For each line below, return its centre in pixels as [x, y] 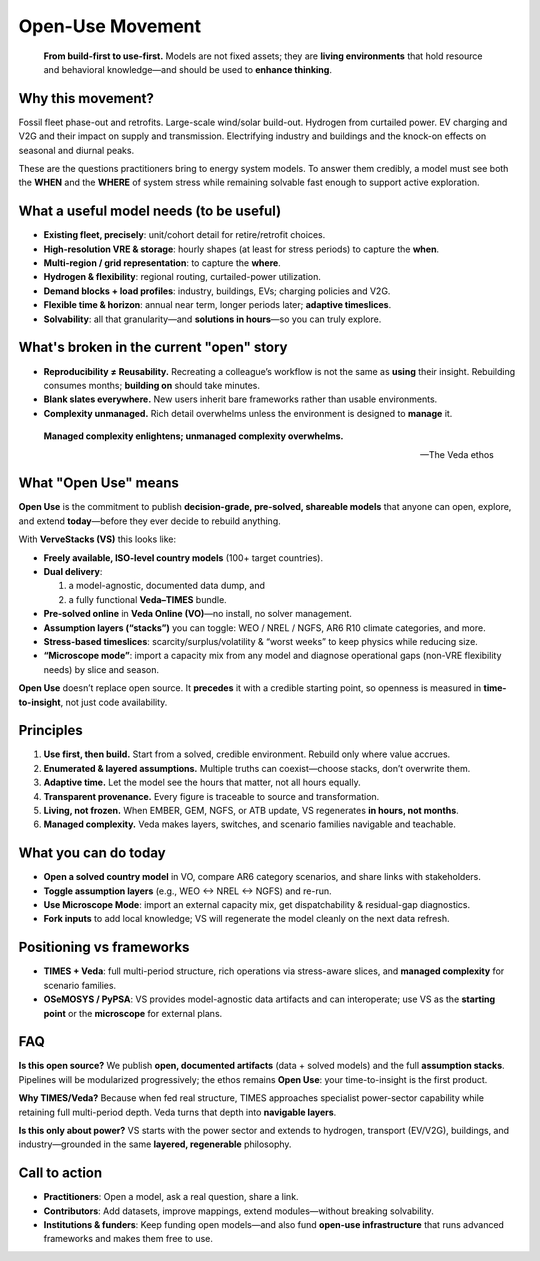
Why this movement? [86, 98]
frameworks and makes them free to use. [128, 1239]
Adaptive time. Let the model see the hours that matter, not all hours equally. [202, 782]
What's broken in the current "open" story [153, 347]
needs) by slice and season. [101, 669]
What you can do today [92, 853]
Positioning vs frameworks [104, 947]
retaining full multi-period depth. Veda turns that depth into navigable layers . [177, 1112]
